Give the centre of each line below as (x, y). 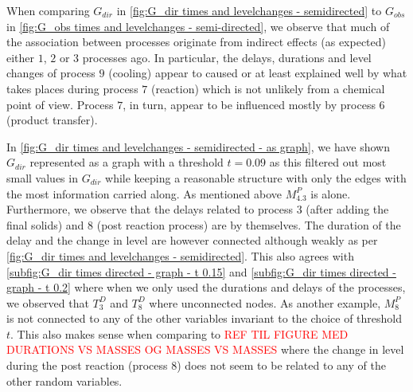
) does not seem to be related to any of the (281, 365)
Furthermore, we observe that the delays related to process (150, 209)
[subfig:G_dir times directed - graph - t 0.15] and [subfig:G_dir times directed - (201, 271)
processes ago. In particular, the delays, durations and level (227, 57)
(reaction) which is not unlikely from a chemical (268, 88)
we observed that (48, 302)
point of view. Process (60, 104)
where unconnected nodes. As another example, (265, 302)
